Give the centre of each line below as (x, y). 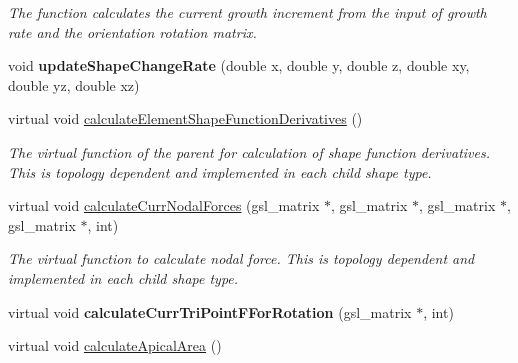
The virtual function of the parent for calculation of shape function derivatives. (249, 151)
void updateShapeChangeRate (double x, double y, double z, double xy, (239, 65)
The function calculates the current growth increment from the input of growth (247, 12)
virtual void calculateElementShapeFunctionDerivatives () (185, 118)
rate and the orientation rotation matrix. (132, 31)
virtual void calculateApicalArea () (115, 345)
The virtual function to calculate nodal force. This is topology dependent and (241, 258)
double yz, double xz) (74, 84)
